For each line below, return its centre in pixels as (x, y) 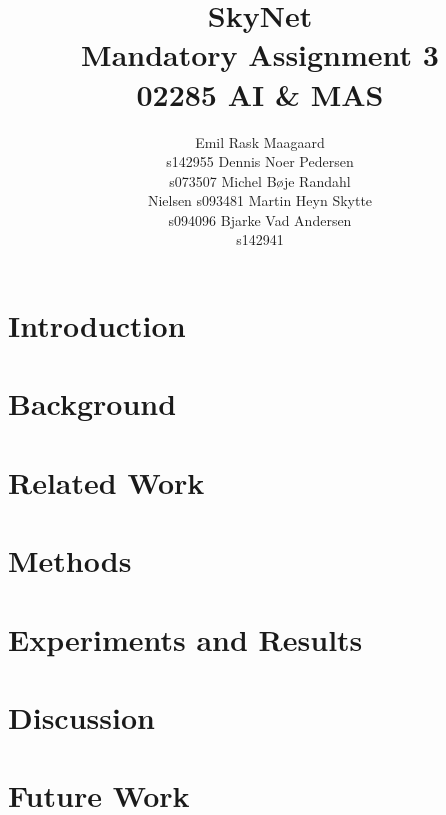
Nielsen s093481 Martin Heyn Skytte (260, 200)
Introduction (97, 325)
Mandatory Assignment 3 (260, 54)
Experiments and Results (185, 638)
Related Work (106, 481)
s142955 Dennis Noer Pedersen (260, 161)
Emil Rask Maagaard (260, 141)
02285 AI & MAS (260, 93)
